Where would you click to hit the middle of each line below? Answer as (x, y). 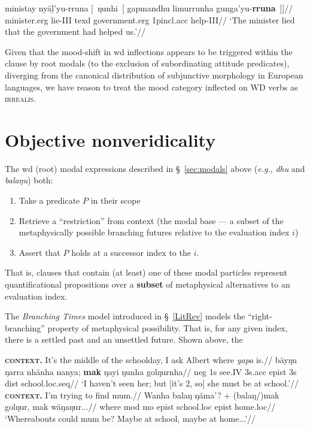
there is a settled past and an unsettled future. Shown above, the (124, 339)
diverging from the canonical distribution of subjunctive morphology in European (154, 75)
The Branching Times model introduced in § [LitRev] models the (125, 316)
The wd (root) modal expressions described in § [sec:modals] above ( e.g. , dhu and (155, 168)
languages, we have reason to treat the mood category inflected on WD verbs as (151, 87)
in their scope (116, 200)
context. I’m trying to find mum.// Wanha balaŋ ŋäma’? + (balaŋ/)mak (142, 395)
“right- (260, 316)
